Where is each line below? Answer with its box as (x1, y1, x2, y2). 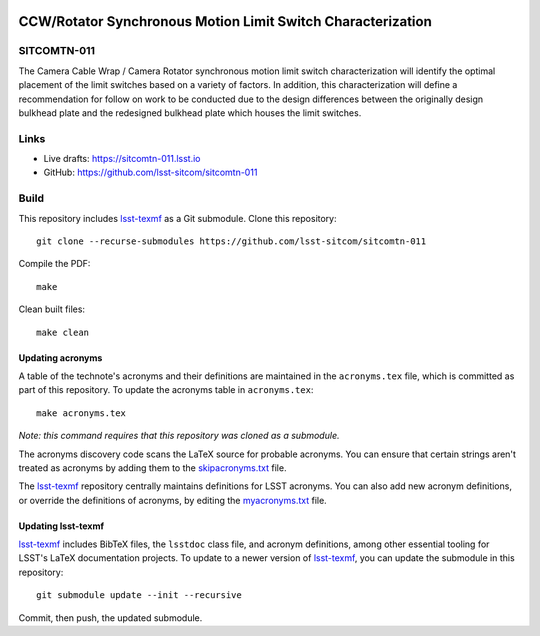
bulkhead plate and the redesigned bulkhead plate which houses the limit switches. (18, 106, 362, 119)
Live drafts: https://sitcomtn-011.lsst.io (43, 153, 201, 165)
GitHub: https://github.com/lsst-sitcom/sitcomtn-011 (43, 166, 258, 179)
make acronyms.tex (36, 407, 127, 419)
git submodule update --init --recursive (36, 590, 242, 601)
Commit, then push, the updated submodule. (18, 611, 203, 624)
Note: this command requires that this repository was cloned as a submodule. (18, 430, 340, 442)
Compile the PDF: (18, 258, 91, 270)
